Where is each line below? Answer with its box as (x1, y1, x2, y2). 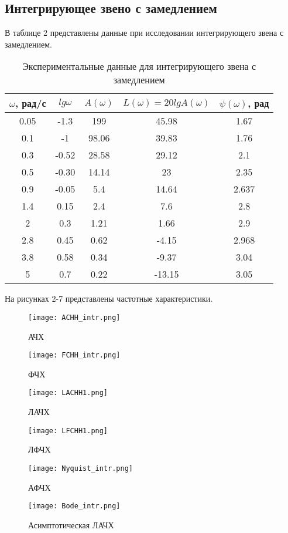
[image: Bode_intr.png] (28, 502, 121, 511)
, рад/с (15, 96, 46, 110)
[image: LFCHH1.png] (28, 426, 108, 435)
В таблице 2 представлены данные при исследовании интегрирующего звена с (5, 26, 284, 39)
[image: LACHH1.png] (28, 389, 108, 397)
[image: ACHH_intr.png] (28, 313, 121, 322)
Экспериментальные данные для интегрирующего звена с (22, 59, 256, 73)
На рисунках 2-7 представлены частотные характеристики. (5, 292, 213, 305)
